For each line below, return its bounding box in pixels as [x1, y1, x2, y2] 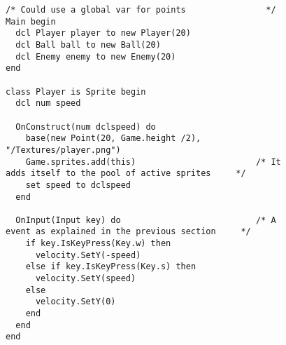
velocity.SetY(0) [35, 297, 116, 307]
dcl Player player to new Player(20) [15, 28, 191, 39]
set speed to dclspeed [25, 180, 131, 190]
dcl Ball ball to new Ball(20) [15, 39, 161, 50]
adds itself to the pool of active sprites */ [6, 168, 246, 179]
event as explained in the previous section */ [6, 226, 251, 237]
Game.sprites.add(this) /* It [25, 156, 281, 167]
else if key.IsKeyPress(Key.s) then [25, 262, 196, 272]
